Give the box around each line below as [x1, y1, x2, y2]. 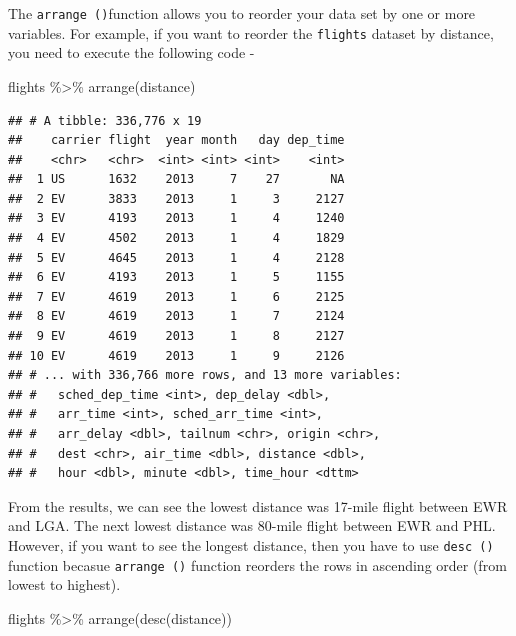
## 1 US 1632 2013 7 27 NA [8, 172, 345, 187]
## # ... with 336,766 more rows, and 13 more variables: [8, 368, 402, 383]
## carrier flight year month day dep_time [8, 133, 345, 148]
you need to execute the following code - [8, 42, 255, 63]
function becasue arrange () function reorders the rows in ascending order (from [8, 554, 507, 575]
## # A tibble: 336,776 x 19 [8, 113, 202, 128]
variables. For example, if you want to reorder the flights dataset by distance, [8, 22, 494, 43]
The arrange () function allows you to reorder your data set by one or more [8, 3, 476, 23]
